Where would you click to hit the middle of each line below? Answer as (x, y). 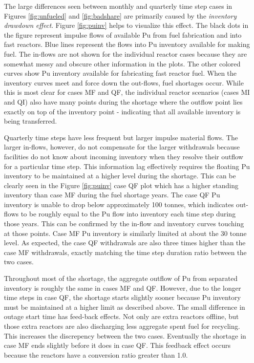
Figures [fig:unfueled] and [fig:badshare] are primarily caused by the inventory (120, 15)
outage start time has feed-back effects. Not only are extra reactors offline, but (121, 316)
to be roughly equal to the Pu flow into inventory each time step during (128, 214)
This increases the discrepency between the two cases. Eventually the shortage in (125, 335)
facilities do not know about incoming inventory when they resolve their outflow (124, 156)
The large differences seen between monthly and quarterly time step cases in (118, 6)
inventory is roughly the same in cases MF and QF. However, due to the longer (123, 288)
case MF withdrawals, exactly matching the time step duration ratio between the (125, 252)
